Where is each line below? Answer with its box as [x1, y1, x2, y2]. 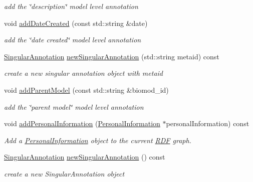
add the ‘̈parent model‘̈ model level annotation [4, 101, 144, 112]
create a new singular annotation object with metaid [4, 68, 163, 78]
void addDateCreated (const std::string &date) [4, 17, 148, 28]
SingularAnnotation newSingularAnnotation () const [4, 152, 165, 162]
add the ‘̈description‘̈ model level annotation [4, 1, 138, 11]
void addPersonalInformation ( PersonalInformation [4, 118, 160, 129]
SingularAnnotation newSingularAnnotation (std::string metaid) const [4, 51, 219, 61]
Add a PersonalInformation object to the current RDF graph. [4, 135, 191, 145]
